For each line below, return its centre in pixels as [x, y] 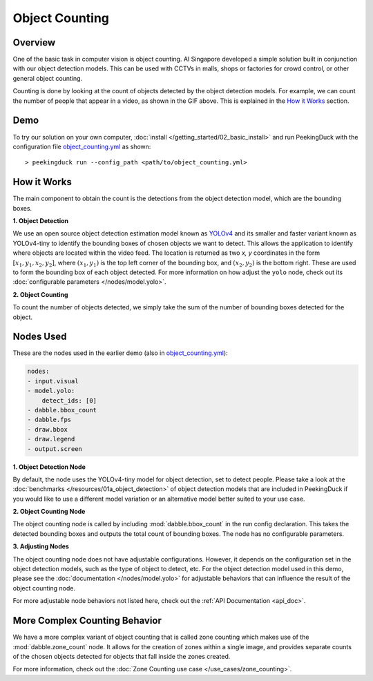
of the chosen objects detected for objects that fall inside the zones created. [122, 656]
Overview [34, 42]
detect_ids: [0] [69, 400]
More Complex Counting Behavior [87, 621]
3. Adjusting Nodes [41, 546]
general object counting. [48, 78]
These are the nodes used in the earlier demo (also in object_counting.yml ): [120, 353]
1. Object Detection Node [49, 467]
